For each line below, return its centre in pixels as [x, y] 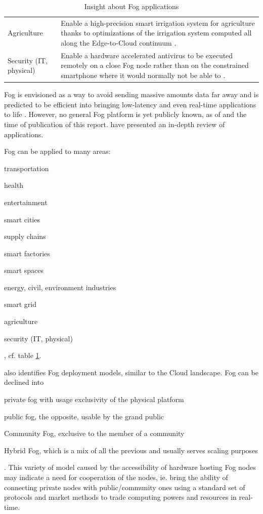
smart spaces [24, 270]
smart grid [20, 304]
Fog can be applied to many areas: [57, 151]
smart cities [22, 219]
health [14, 185]
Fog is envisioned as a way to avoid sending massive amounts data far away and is [131, 94]
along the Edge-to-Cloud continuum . [119, 43]
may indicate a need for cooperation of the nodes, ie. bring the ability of [116, 477]
